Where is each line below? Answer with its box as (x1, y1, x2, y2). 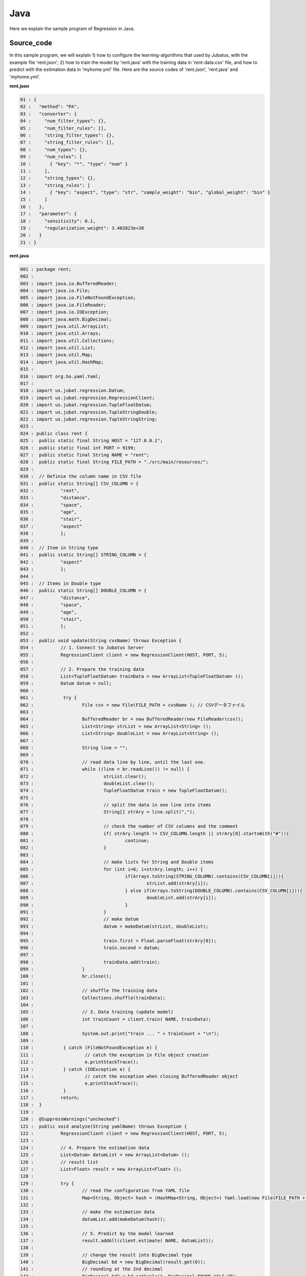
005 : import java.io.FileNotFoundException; (20, 295, 136, 301)
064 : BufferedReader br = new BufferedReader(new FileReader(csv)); (20, 716, 244, 722)
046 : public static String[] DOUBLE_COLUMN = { (20, 587, 147, 594)
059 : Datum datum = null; (20, 680, 112, 686)
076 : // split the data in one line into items (20, 802, 212, 808)
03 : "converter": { (20, 111, 77, 117)
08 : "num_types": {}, (20, 146, 88, 153)
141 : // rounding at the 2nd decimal (20, 1266, 163, 1272)
